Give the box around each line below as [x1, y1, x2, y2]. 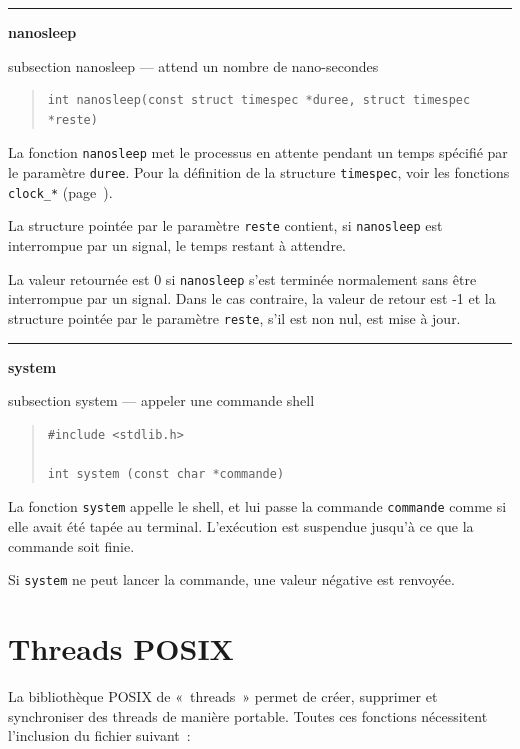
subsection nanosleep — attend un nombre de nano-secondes [8, 55, 379, 76]
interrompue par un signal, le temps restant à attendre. [8, 235, 346, 255]
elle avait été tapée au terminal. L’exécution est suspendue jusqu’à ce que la [8, 516, 474, 537]
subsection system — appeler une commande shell [8, 390, 315, 411]
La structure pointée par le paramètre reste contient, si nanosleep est [8, 215, 443, 236]
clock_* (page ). [8, 181, 113, 202]
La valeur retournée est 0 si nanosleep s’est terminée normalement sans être [8, 268, 477, 289]
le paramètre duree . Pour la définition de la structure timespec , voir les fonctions [8, 162, 510, 183]
